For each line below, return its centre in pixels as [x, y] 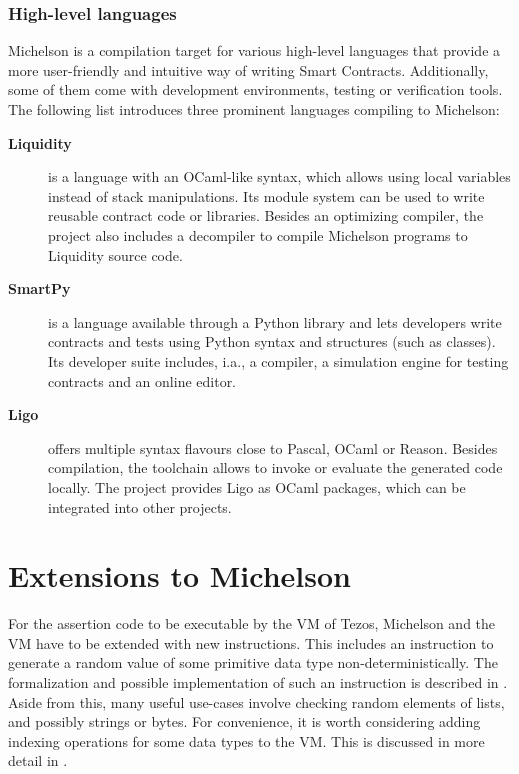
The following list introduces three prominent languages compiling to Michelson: [254, 109]
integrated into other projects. [140, 506]
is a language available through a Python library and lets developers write [275, 321]
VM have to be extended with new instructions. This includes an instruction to [251, 642]
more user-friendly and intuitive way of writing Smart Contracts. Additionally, [248, 69]
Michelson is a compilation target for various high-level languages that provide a [254, 50]
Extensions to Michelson [179, 575]
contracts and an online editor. [142, 380]
